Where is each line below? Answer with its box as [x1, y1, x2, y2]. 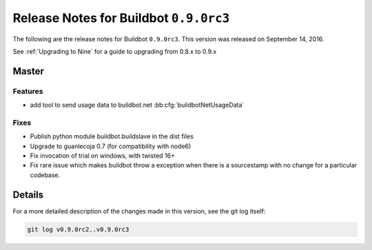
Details [12, 189, 44, 200]
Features [12, 86, 43, 96]
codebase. [30, 171, 61, 179]
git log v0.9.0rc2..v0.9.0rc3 [27, 225, 130, 233]
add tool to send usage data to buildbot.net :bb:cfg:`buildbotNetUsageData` [30, 101, 245, 110]
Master [12, 65, 45, 77]
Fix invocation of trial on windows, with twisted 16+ [30, 152, 176, 160]
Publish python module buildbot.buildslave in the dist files [30, 132, 194, 140]
